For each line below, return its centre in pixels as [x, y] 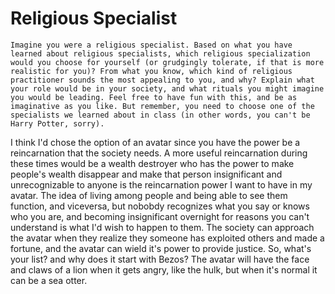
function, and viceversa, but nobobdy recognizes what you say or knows [160, 206]
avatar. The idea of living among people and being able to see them [149, 195]
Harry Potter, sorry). [57, 123]
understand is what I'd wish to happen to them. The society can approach [162, 227]
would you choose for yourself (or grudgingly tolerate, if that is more [167, 62]
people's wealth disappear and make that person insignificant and [146, 174]
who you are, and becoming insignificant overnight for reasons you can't [160, 216]
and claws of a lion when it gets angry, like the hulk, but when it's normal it [164, 269]
